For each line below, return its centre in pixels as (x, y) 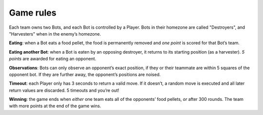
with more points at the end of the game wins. (55, 106)
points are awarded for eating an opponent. (53, 59)
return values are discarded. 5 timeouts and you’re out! (64, 90)
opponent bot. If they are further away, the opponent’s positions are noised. (85, 74)
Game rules (33, 13)
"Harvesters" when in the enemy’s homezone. (55, 34)
